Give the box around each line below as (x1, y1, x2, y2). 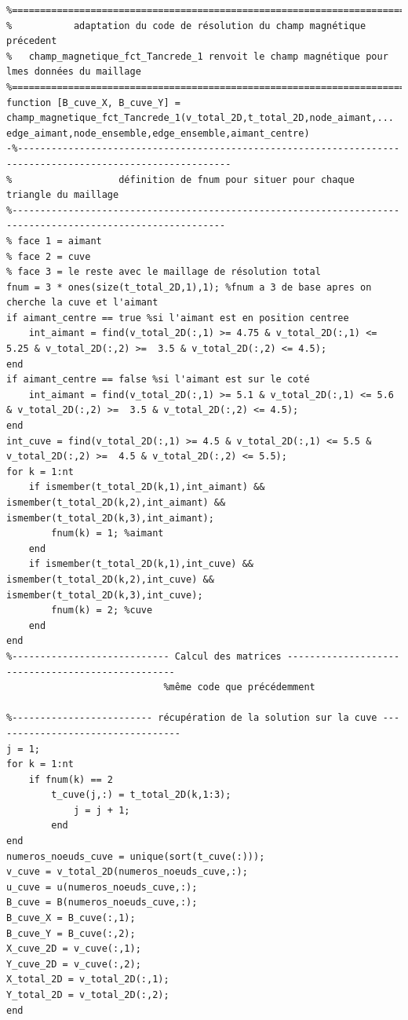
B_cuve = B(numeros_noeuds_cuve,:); (6, 897, 198, 908)
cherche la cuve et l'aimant (6, 297, 158, 309)
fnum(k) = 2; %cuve (51, 605, 153, 616)
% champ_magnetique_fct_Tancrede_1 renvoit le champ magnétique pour (6, 50, 388, 62)
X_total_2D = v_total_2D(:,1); (6, 974, 169, 985)
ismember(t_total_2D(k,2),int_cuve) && (6, 573, 214, 585)
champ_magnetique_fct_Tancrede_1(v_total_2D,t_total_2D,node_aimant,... (6, 112, 394, 124)
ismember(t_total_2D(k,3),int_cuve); (6, 589, 203, 601)
